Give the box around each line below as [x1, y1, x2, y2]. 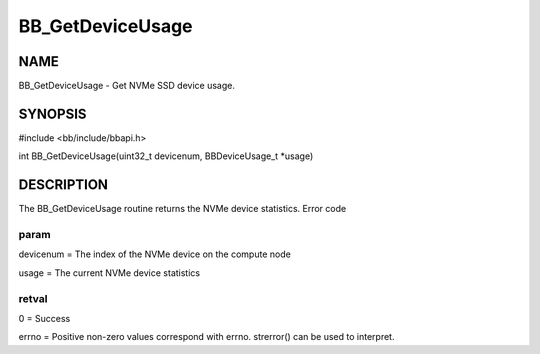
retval [18, 291, 48, 305]
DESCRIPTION [18, 176, 109, 194]
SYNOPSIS [18, 105, 87, 122]
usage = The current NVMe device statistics [18, 266, 200, 279]
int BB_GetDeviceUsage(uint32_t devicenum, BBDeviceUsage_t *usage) [18, 150, 314, 162]
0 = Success [18, 312, 71, 324]
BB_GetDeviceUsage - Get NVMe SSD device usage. [18, 80, 235, 92]
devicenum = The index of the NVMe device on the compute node [18, 248, 292, 260]
